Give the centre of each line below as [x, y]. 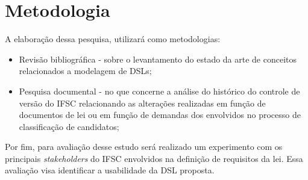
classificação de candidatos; [69, 126]
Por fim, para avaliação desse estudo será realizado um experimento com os [144, 147]
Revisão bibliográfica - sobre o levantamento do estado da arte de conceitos [158, 59]
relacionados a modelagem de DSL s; [85, 71]
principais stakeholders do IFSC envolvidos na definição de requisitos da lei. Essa [154, 158]
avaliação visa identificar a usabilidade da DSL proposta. [110, 170]
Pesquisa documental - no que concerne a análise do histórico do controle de [159, 91]
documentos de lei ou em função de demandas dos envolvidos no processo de [160, 115]
